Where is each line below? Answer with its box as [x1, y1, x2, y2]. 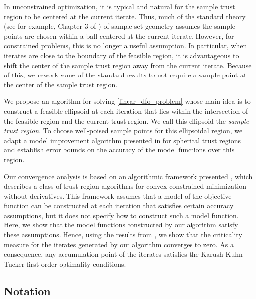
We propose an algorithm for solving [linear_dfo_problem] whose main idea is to [4, 96, 251, 106]
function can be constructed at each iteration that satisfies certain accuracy [4, 200, 234, 211]
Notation [4, 283, 51, 298]
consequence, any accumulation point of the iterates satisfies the [4, 249, 199, 259]
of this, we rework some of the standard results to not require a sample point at [4, 70, 247, 80]
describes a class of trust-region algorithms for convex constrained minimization [4, 181, 247, 191]
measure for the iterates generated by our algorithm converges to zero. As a [4, 239, 234, 249]
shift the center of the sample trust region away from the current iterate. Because [4, 60, 252, 70]
